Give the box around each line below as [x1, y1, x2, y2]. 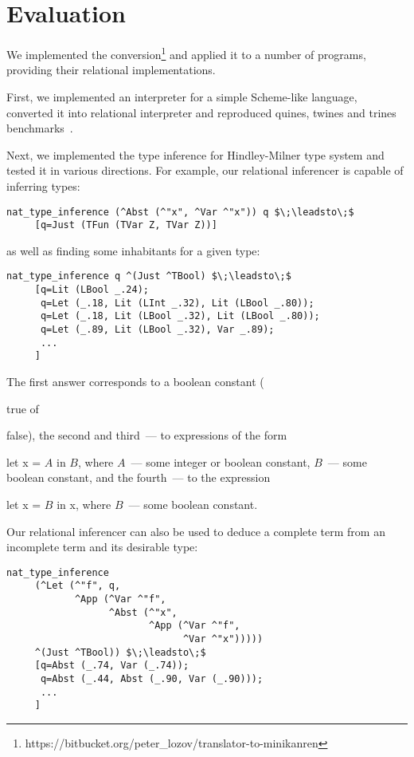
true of [6, 400, 39, 416]
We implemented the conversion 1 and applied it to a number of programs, [6, 44, 366, 62]
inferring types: [6, 177, 80, 194]
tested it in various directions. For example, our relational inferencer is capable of [6, 162, 404, 179]
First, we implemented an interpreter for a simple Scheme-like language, [6, 88, 357, 104]
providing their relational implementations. [6, 61, 216, 78]
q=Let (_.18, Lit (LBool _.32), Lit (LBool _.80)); [40, 310, 320, 322]
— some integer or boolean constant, [131, 453, 310, 470]
